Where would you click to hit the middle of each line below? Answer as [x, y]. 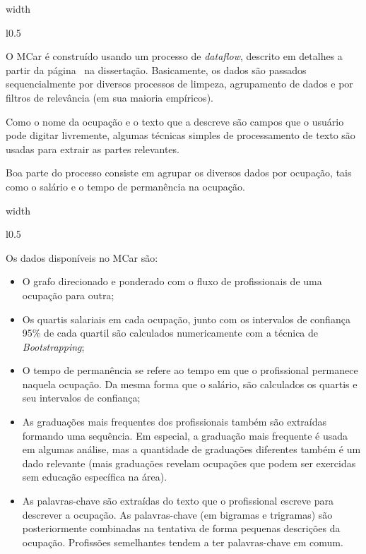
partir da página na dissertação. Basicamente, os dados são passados [156, 70]
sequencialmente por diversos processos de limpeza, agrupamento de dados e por [179, 84]
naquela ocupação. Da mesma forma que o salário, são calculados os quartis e [190, 384]
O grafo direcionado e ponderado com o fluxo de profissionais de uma [172, 281]
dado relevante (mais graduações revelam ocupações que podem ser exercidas [189, 463]
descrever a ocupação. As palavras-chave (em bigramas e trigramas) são [177, 514]
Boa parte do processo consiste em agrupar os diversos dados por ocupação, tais [179, 173]
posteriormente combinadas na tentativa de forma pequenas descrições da [181, 528]
